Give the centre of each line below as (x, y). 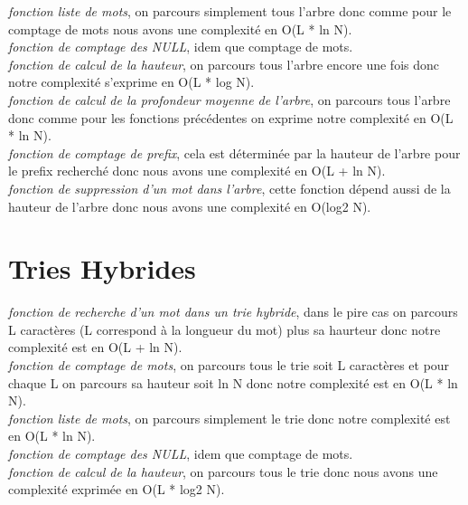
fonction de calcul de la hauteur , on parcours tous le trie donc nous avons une (223, 471)
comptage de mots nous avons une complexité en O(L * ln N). (180, 29)
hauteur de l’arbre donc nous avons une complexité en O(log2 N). (190, 206)
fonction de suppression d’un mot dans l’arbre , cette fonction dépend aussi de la (229, 188)
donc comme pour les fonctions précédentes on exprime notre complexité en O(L (231, 117)
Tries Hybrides (102, 268)
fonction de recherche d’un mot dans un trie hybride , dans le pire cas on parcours (233, 312)
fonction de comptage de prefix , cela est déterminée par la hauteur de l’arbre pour (234, 152)
